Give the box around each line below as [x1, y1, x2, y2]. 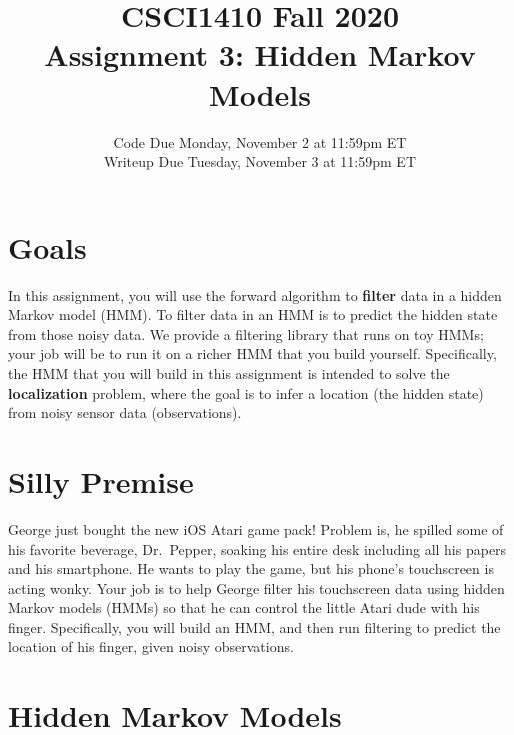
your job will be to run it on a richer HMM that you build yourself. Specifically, [8, 343, 497, 364]
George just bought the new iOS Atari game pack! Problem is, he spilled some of [8, 518, 504, 539]
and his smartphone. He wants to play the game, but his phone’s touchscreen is [8, 558, 494, 579]
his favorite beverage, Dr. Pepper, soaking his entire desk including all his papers [8, 538, 507, 559]
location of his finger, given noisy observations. [8, 636, 294, 657]
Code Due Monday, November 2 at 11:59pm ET [113, 131, 407, 152]
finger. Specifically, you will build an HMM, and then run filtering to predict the [8, 616, 501, 637]
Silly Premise [8, 460, 194, 501]
